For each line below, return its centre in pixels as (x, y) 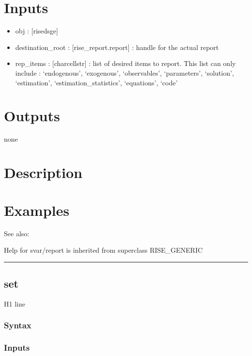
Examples (37, 210)
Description (43, 172)
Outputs (32, 116)
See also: (17, 234)
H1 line (15, 303)
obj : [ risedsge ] (37, 31)
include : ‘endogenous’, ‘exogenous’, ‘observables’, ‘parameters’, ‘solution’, (125, 73)
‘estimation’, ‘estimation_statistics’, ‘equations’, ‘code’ (96, 82)
